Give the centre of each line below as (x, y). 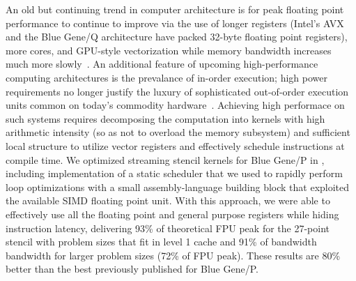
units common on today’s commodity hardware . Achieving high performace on (175, 105)
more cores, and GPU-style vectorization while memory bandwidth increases (169, 50)
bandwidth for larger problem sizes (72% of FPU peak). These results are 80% (173, 255)
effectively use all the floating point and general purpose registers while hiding (172, 214)
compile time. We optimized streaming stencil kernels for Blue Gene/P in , (165, 159)
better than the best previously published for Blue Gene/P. (132, 269)
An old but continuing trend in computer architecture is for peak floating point (175, 9)
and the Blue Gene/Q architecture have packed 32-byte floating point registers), (177, 37)
